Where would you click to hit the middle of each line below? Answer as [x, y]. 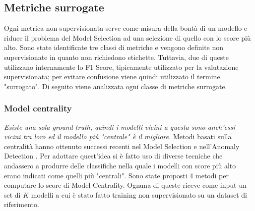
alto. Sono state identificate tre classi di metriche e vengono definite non [114, 47]
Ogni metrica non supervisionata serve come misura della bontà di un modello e [126, 28]
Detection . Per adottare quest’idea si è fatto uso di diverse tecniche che [113, 156]
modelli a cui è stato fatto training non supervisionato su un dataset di [139, 194]
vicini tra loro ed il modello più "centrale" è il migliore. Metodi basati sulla [118, 136]
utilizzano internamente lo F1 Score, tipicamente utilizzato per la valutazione [121, 67]
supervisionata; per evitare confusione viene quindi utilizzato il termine [112, 77]
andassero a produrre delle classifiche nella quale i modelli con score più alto [120, 165]
